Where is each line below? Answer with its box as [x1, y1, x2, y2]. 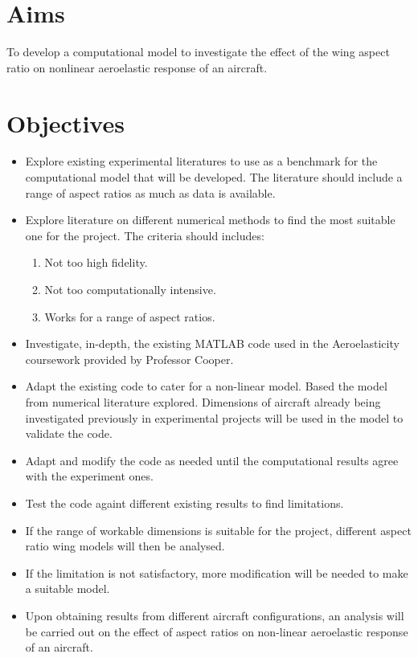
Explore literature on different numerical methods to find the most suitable [25, 211, 395, 228]
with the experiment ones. [25, 468, 154, 484]
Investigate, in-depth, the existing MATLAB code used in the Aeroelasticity [25, 335, 400, 352]
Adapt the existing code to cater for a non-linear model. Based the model [25, 378, 387, 394]
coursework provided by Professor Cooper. [25, 350, 234, 367]
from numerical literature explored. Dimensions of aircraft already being [25, 393, 381, 410]
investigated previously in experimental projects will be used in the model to [25, 409, 404, 426]
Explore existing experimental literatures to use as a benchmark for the [25, 153, 378, 170]
